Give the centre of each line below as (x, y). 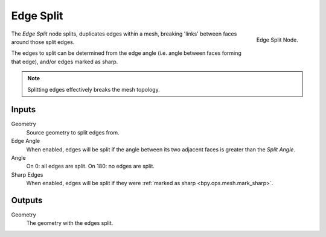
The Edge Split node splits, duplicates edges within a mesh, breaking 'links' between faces (124, 34)
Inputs (24, 109)
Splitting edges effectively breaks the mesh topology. (94, 89)
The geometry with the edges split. (70, 223)
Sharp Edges (27, 174)
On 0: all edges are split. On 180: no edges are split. (91, 166)
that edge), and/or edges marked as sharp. (65, 62)
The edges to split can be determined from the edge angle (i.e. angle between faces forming (126, 53)
